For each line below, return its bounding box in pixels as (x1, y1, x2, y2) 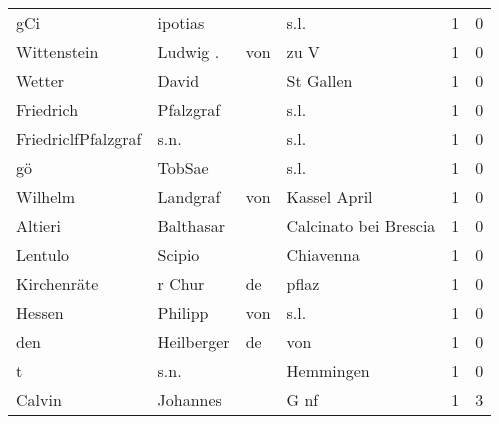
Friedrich (16, 98, 79, 121)
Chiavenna (286, 243, 360, 266)
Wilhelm (16, 185, 76, 208)
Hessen (16, 301, 64, 324)
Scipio (157, 243, 200, 266)
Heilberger (157, 330, 230, 353)
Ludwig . (157, 40, 220, 63)
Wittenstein (16, 40, 99, 63)
